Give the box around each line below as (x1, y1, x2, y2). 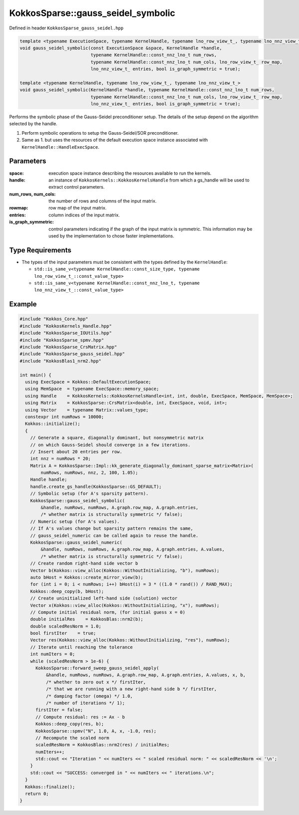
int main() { (19, 372, 52, 378)
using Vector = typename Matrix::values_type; (25, 407, 149, 412)
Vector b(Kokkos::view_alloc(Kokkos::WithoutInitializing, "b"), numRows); (30, 568, 220, 573)
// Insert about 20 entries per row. (30, 449, 123, 454)
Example (9, 300, 37, 309)
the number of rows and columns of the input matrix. (48, 198, 157, 204)
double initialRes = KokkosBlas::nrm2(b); (30, 616, 144, 622)
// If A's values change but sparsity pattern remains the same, (30, 526, 193, 531)
